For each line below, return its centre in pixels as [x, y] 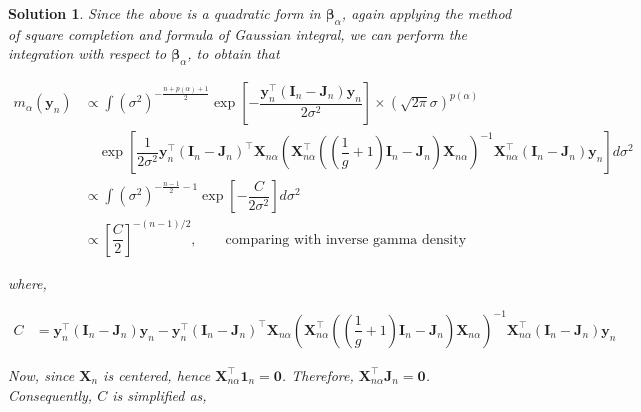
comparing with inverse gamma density [346, 239]
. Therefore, [317, 374]
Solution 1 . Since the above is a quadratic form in [164, 13]
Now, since [41, 374]
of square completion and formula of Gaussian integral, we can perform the [238, 33]
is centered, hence [157, 374]
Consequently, [50, 394]
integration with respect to [87, 53]
